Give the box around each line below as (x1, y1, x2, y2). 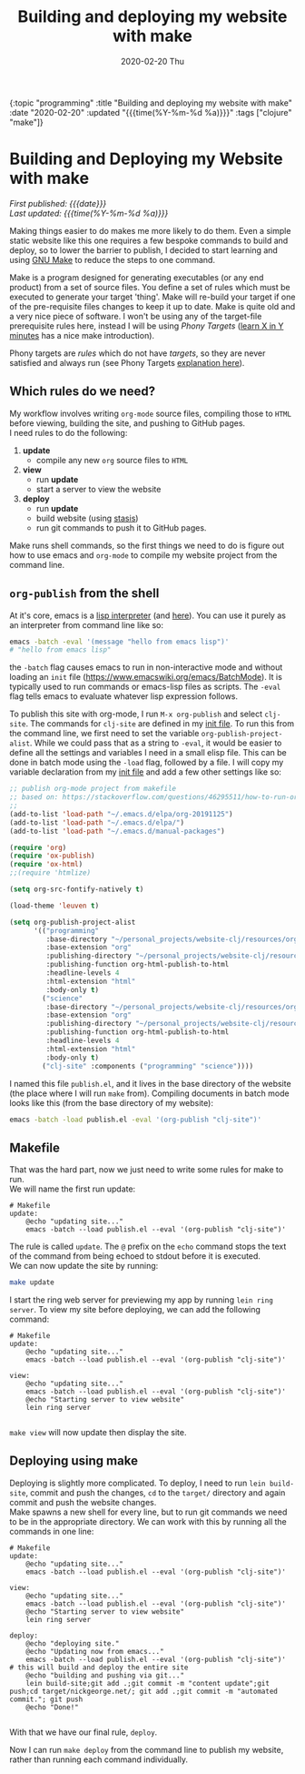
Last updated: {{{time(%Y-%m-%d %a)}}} (9, 208, 169, 218)
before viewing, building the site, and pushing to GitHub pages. (9, 417, 246, 429)
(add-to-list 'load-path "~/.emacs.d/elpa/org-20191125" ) (9, 809, 233, 818)
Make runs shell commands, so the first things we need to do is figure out (9, 540, 285, 551)
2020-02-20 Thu (121, 56, 184, 66)
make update (9, 1278, 54, 1287)
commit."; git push (9, 1695, 84, 1704)
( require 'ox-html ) (9, 860, 84, 869)
